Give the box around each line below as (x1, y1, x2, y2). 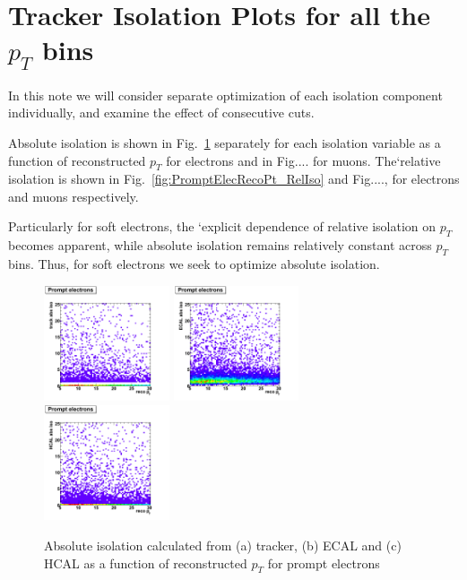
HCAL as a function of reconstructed (44, 553, 247, 572)
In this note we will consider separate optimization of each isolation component (8, 85, 443, 104)
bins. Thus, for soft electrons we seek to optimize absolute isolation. (8, 255, 380, 273)
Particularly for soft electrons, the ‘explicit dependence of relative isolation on (8, 217, 437, 236)
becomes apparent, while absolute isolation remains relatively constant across (8, 236, 432, 255)
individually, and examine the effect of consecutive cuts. (8, 103, 315, 122)
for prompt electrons (267, 553, 380, 572)
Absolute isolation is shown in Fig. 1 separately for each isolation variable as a (8, 133, 441, 151)
